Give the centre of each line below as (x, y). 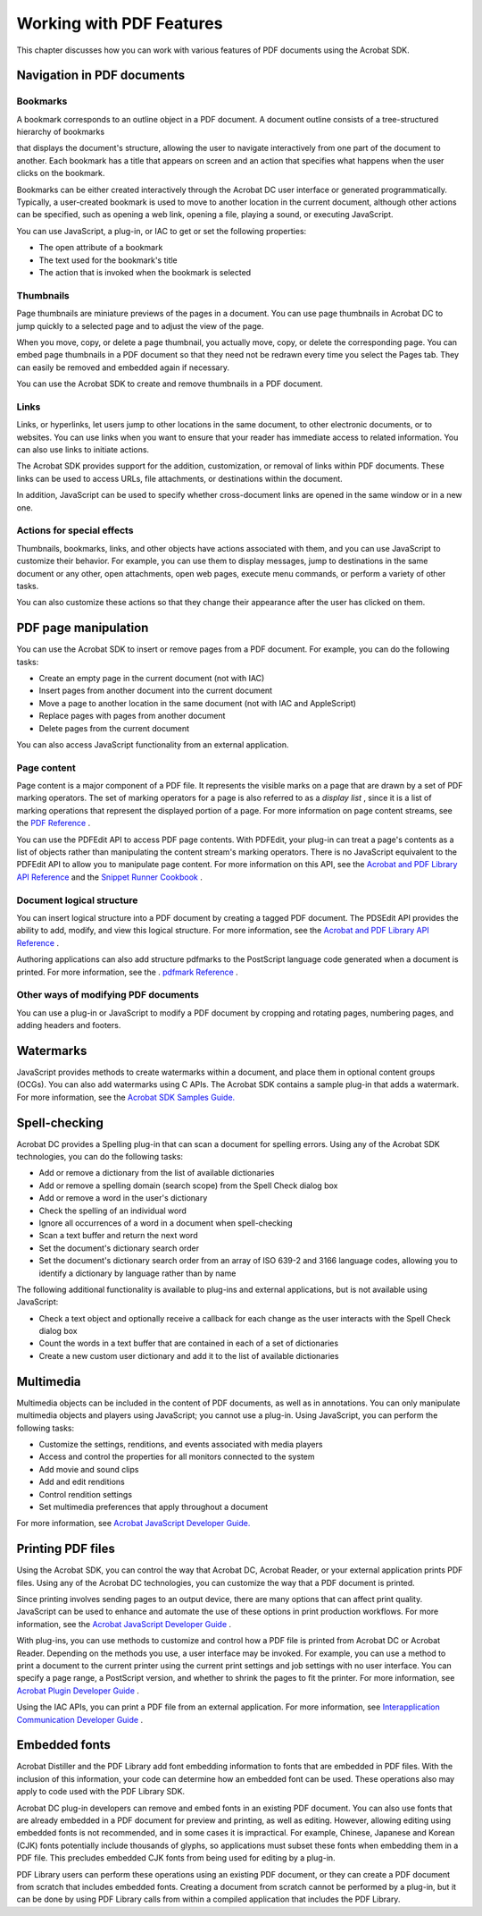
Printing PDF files (66, 1549)
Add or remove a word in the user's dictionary (123, 1198)
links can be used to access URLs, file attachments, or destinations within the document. (179, 478)
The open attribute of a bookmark (101, 248)
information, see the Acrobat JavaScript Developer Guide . (124, 1624)
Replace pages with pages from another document (132, 716)
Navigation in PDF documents (101, 76)
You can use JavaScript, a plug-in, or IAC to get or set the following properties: (162, 231)
